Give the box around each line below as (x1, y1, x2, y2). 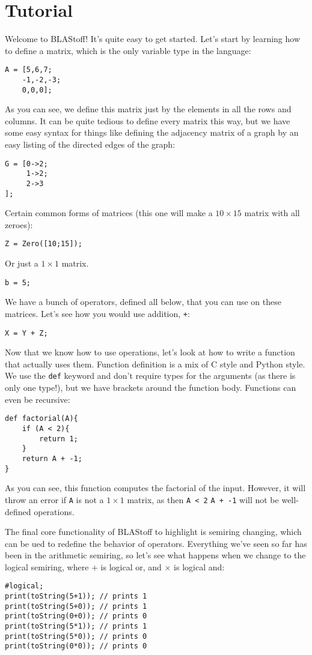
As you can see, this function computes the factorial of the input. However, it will (5, 481, 306, 494)
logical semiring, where (5, 560, 89, 573)
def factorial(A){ (5, 414, 78, 423)
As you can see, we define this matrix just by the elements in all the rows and (5, 103, 292, 115)
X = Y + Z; (5, 328, 48, 337)
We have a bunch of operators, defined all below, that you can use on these (5, 295, 281, 308)
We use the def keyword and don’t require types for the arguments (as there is (5, 369, 296, 382)
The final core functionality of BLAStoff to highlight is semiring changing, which (5, 525, 302, 538)
